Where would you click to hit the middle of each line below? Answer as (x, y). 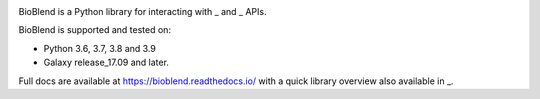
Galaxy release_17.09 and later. (106, 62)
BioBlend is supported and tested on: (95, 30)
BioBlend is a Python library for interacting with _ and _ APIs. (142, 11)
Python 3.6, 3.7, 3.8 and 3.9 (100, 48)
